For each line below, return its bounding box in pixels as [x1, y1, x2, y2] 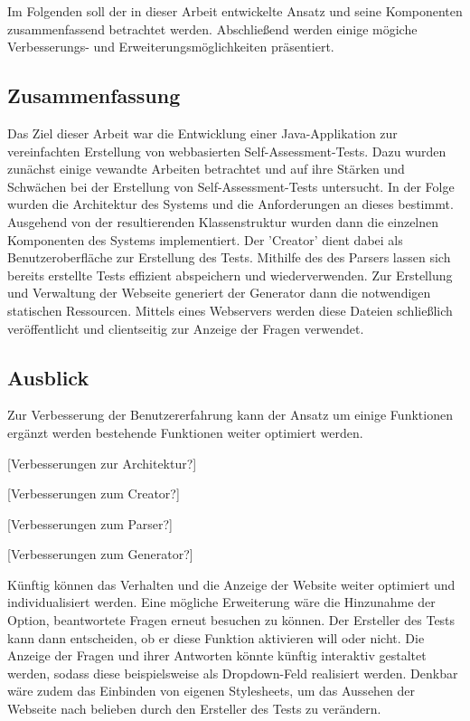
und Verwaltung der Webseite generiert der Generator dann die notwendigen [7, 283, 431, 302]
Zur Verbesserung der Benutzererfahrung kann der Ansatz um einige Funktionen [7, 405, 453, 424]
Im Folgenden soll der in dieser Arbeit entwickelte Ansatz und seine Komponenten [7, 2, 463, 20]
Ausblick [7, 363, 89, 391]
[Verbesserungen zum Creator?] [7, 484, 180, 503]
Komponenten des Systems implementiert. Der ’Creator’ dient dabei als [7, 230, 403, 249]
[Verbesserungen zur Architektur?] [7, 453, 197, 472]
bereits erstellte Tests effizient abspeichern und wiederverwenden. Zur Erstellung [7, 265, 453, 284]
